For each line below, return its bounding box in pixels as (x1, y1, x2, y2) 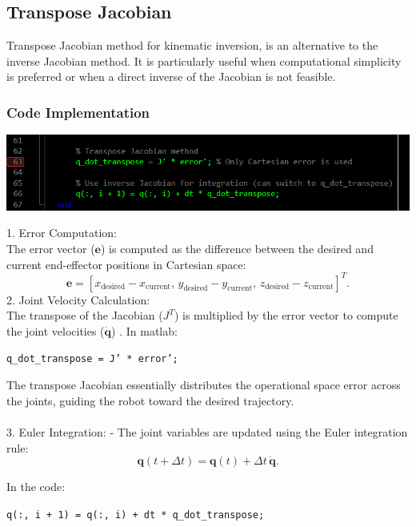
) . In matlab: (111, 322, 178, 339)
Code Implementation (6, 102, 150, 122)
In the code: (6, 478, 66, 495)
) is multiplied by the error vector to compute (174, 307, 398, 324)
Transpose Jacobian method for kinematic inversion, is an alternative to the (6, 37, 378, 54)
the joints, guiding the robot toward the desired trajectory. (6, 392, 294, 408)
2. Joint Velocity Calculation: (6, 291, 150, 308)
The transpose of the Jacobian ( (6, 307, 163, 324)
